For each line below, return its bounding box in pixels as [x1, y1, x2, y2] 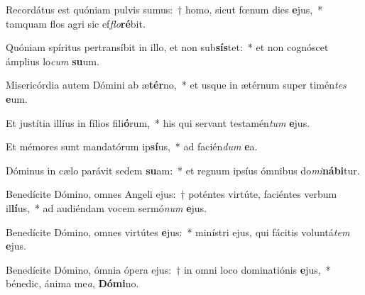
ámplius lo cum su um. [6, 53, 99, 68]
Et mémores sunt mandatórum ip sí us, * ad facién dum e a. [6, 139, 258, 154]
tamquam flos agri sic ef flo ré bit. [6, 16, 146, 30]
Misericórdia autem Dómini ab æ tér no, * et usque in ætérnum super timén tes [6, 77, 347, 92]
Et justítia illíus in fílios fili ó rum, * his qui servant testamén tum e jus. [6, 115, 310, 130]
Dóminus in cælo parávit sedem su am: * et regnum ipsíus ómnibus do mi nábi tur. [6, 162, 360, 177]
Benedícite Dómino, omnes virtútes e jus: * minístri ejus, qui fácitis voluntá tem [6, 224, 350, 239]
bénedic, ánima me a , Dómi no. [6, 276, 139, 291]
